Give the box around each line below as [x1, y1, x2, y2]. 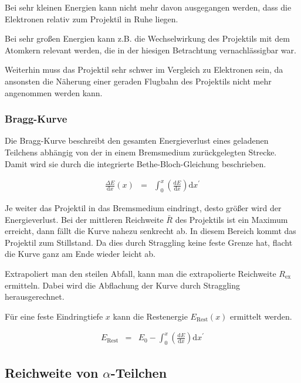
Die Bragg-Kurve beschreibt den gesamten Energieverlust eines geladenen [5, 134, 269, 147]
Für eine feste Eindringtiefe [5, 310, 103, 322]
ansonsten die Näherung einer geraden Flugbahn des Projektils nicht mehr [5, 74, 272, 87]
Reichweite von [5, 363, 99, 381]
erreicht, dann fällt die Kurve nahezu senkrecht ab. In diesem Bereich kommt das [5, 225, 296, 237]
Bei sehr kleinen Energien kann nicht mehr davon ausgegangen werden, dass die [5, 1, 292, 13]
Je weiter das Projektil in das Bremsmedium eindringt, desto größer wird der [5, 201, 282, 213]
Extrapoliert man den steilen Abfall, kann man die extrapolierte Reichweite [5, 267, 276, 279]
